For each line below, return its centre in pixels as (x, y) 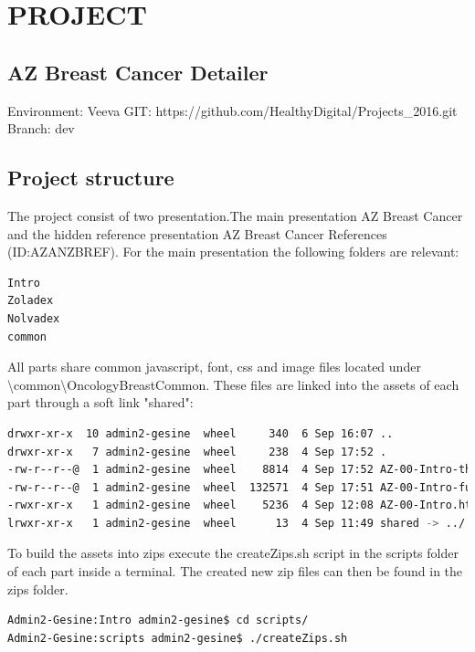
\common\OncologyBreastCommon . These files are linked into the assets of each (233, 384)
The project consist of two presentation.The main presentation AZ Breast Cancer (235, 215)
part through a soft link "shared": (100, 402)
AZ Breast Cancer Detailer (138, 72)
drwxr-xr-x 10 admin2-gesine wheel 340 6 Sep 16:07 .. (201, 433)
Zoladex (31, 301)
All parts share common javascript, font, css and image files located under (214, 367)
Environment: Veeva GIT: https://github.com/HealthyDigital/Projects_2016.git (232, 110)
